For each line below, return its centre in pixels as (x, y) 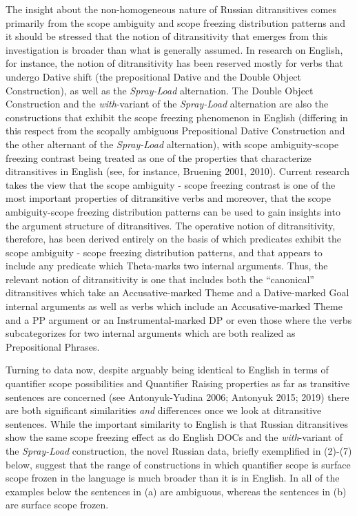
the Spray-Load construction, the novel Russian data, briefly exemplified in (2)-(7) (179, 451)
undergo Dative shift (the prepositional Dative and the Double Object (154, 76)
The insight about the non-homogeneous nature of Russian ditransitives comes (171, 9)
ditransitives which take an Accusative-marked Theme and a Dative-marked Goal (177, 292)
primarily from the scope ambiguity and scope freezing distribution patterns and (175, 22)
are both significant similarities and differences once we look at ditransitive (164, 410)
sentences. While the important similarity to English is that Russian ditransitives (177, 423)
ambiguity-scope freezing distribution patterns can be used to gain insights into (173, 211)
